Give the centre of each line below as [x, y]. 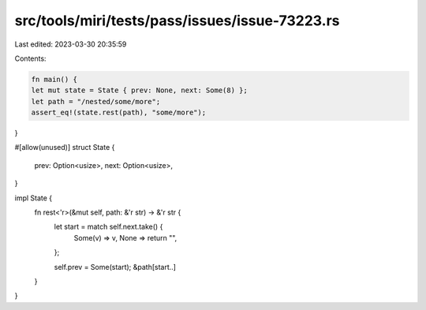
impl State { [34, 198]
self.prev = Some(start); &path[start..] [115, 267]
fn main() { [54, 79]
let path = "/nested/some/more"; [96, 101]
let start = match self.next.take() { [108, 227]
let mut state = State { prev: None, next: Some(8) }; [139, 90]
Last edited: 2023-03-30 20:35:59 [71, 44]
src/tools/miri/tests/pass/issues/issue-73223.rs [177, 21]
